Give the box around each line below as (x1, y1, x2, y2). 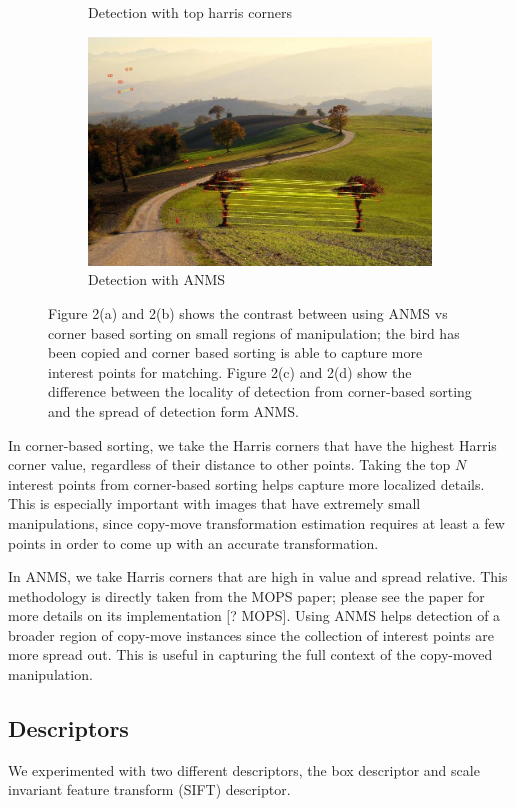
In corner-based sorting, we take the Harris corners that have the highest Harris (8, 434, 497, 455)
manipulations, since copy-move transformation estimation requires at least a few (8, 512, 505, 533)
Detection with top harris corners (88, 2, 292, 22)
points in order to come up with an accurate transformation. (8, 532, 379, 553)
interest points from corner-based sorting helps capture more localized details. (8, 473, 485, 494)
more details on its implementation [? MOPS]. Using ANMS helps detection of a (8, 605, 501, 626)
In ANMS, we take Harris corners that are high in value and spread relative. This (8, 566, 508, 587)
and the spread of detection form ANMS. (48, 400, 300, 421)
